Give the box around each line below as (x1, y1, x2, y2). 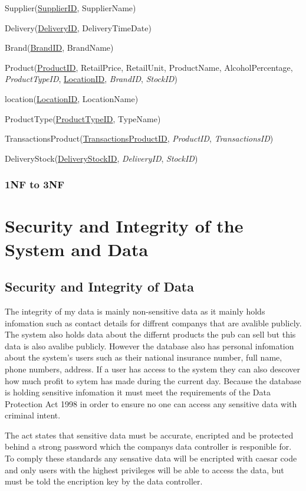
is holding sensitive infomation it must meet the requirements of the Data (5, 386, 271, 398)
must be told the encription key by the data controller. (5, 475, 203, 487)
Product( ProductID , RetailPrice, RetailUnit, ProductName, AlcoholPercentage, (5, 61, 293, 73)
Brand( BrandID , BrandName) (5, 41, 114, 54)
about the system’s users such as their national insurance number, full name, (5, 351, 282, 364)
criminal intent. (5, 409, 61, 421)
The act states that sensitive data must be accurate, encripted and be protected (5, 428, 294, 441)
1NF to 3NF (5, 177, 65, 192)
